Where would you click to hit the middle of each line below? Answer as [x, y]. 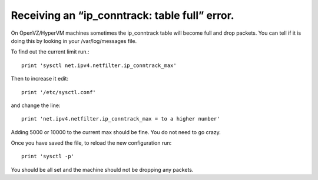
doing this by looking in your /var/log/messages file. [74, 41]
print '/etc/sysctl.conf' [59, 92]
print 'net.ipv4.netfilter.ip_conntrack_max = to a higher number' [121, 119]
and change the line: [36, 105]
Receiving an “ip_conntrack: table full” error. [122, 15]
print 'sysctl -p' [48, 156]
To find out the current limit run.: [50, 52]
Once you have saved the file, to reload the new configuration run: [91, 143]
